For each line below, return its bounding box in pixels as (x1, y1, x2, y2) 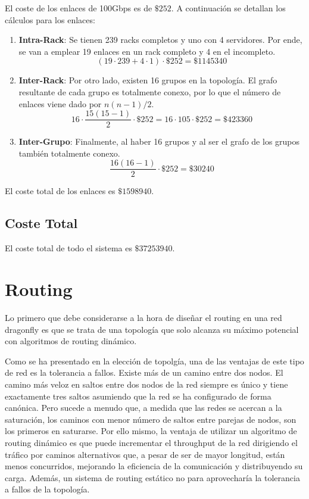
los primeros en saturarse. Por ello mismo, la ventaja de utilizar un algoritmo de (5, 425, 297, 437)
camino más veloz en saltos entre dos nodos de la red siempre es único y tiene (5, 378, 288, 390)
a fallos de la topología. (5, 483, 90, 495)
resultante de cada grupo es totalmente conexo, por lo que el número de (18, 85, 281, 98)
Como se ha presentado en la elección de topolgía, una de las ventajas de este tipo (5, 354, 304, 367)
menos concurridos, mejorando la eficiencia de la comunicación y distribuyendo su (5, 460, 303, 472)
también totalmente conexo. (18, 146, 120, 159)
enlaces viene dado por (18, 97, 102, 110)
